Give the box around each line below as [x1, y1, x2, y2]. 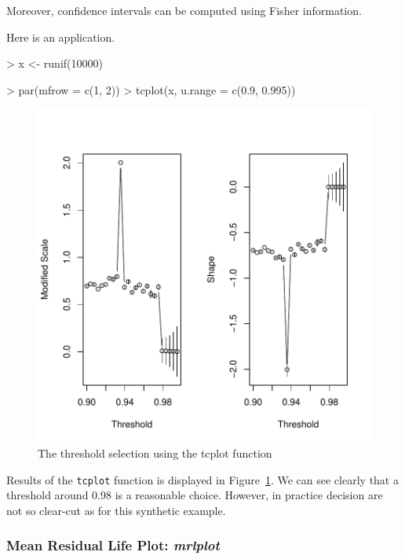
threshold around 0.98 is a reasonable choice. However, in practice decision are [6, 487, 383, 503]
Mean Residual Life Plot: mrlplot [6, 535, 220, 555]
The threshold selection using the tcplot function [38, 444, 272, 461]
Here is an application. [6, 28, 115, 45]
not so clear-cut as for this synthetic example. [6, 502, 226, 518]
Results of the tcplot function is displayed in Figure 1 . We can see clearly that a [6, 471, 399, 487]
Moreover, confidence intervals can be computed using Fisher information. [6, 2, 362, 18]
